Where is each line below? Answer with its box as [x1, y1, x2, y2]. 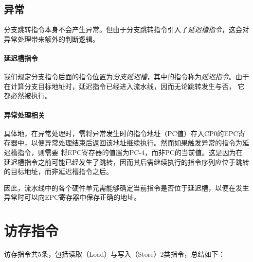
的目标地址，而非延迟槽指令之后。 [4, 166, 113, 176]
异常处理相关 [4, 109, 45, 120]
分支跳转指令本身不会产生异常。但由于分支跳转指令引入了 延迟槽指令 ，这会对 [4, 24, 249, 35]
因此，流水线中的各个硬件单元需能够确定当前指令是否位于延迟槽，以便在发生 [4, 182, 249, 192]
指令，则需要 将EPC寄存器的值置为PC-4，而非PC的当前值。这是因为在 [17, 147, 243, 157]
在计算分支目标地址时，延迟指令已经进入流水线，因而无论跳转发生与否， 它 [4, 81, 245, 91]
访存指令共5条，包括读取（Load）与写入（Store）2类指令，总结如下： [4, 249, 225, 259]
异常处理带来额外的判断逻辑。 [4, 34, 99, 44]
